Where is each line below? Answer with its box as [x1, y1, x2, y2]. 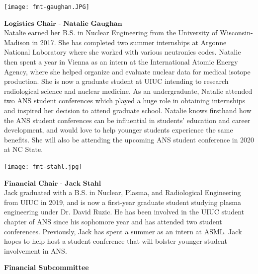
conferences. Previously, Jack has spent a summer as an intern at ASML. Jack [4, 226, 242, 236]
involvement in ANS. [4, 245, 67, 256]
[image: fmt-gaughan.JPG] [4, 3, 89, 10]
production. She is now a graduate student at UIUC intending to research [4, 76, 229, 86]
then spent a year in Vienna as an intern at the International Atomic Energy [4, 57, 238, 67]
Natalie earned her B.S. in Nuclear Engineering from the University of [4, 27, 218, 38]
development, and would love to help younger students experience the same [4, 125, 233, 135]
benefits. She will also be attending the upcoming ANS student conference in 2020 [4, 134, 255, 144]
